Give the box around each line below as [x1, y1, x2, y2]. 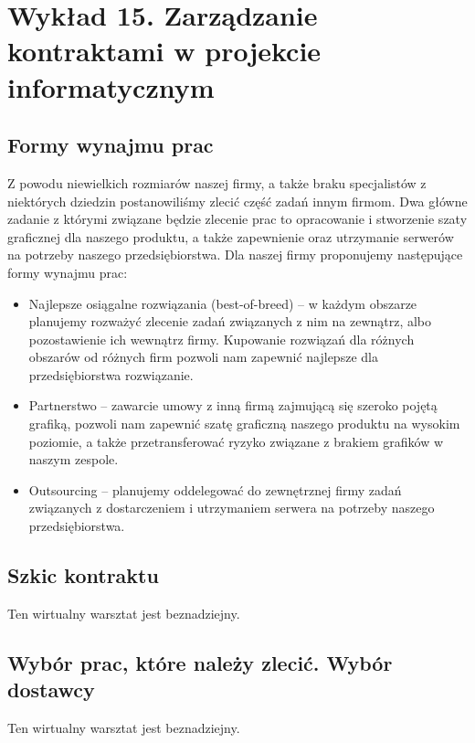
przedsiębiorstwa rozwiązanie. [28, 365, 194, 384]
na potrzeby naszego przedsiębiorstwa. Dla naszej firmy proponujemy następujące [7, 245, 463, 264]
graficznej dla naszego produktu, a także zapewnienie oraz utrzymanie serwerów [7, 227, 454, 246]
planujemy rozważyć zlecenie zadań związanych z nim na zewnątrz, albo [28, 312, 432, 331]
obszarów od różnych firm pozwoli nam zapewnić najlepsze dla [28, 347, 378, 366]
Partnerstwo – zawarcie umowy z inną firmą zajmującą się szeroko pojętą [28, 396, 438, 415]
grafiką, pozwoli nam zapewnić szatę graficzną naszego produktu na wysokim [28, 414, 460, 433]
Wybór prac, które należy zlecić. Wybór [7, 648, 393, 676]
